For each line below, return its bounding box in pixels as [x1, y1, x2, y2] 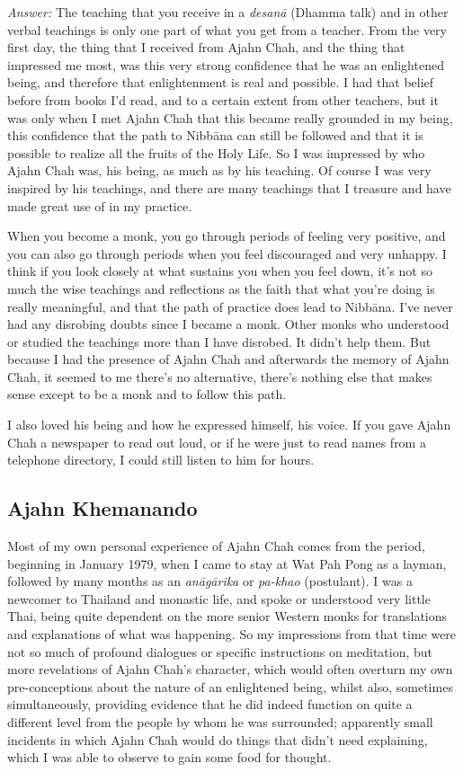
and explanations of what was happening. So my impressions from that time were [7, 625, 457, 643]
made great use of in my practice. [7, 196, 192, 215]
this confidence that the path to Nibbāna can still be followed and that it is [7, 126, 423, 145]
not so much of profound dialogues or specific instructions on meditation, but [7, 642, 433, 661]
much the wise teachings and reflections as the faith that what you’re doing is [7, 279, 435, 297]
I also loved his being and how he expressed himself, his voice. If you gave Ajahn [7, 415, 451, 434]
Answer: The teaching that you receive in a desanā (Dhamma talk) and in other [7, 3, 449, 21]
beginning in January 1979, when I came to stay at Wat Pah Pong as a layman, [7, 554, 447, 572]
